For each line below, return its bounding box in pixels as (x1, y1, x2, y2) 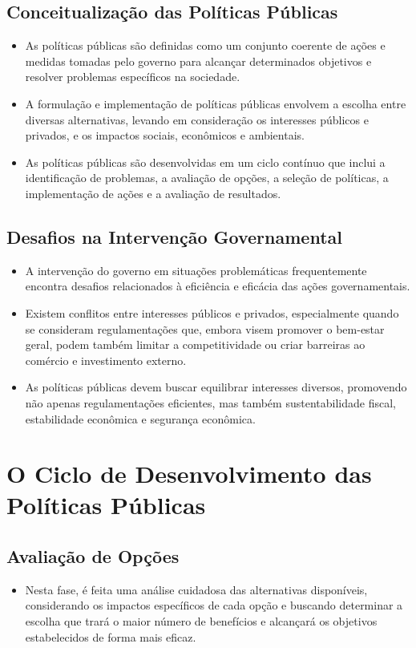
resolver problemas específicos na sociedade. (25, 68, 240, 85)
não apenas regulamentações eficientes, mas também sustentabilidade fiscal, (25, 394, 396, 411)
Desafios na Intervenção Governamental (6, 224, 342, 249)
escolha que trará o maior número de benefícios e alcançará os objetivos (25, 613, 378, 630)
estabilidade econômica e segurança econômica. (25, 410, 256, 427)
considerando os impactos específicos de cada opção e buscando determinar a (25, 597, 403, 614)
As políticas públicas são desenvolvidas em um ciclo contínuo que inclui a (25, 153, 386, 170)
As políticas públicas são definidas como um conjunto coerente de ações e (25, 37, 386, 54)
